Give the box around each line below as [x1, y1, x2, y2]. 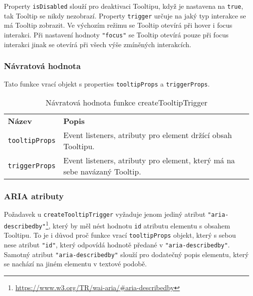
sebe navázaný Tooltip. [63, 166, 141, 177]
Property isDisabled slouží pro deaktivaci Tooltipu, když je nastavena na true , [4, 1, 243, 11]
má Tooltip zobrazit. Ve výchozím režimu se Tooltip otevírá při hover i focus [4, 20, 233, 30]
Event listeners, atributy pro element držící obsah [63, 129, 232, 141]
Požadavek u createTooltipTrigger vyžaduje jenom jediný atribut [4, 209, 206, 219]
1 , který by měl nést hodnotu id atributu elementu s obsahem [45, 219, 230, 230]
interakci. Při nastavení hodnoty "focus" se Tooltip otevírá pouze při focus [4, 29, 229, 39]
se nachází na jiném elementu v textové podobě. [4, 259, 147, 269]
